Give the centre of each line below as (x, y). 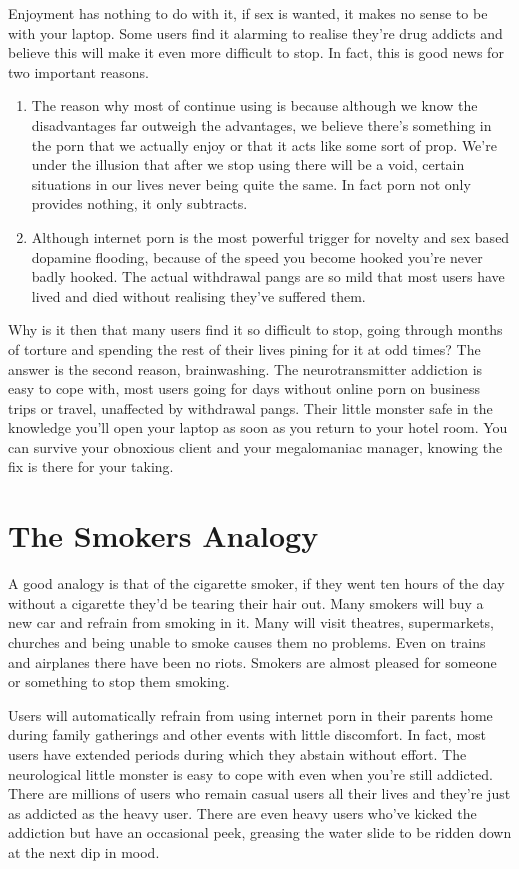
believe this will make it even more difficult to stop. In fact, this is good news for (256, 52)
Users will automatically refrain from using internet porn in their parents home (250, 714)
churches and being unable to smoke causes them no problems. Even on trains (247, 641)
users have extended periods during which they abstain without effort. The (237, 753)
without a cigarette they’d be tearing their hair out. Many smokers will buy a (246, 602)
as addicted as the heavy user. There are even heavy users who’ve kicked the (242, 812)
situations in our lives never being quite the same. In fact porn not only (251, 183)
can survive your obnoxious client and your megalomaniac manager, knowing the (255, 446)
